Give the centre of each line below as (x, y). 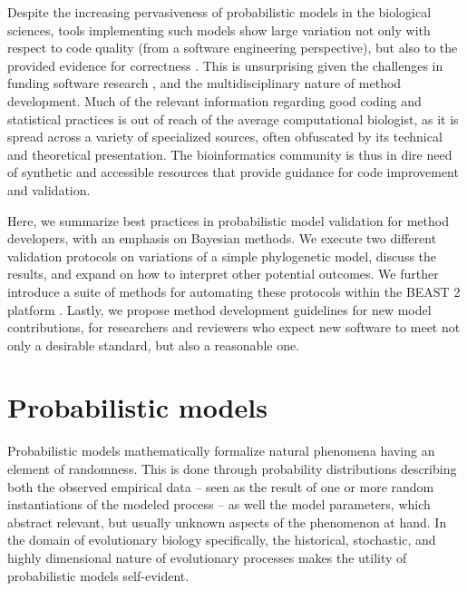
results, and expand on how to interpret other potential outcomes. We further (223, 274)
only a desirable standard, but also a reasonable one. (154, 345)
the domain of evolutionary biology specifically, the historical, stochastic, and (222, 540)
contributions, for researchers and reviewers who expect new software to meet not (234, 327)
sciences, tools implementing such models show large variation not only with (219, 30)
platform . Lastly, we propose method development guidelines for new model (219, 309)
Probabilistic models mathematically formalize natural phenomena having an (221, 451)
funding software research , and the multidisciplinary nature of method (204, 83)
